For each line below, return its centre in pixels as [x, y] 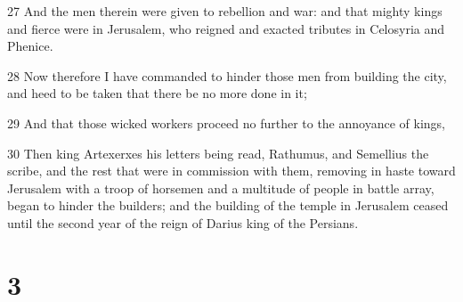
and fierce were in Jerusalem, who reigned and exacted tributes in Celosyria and [226, 28]
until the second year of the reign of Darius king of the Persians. [183, 222]
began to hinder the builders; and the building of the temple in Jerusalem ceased [228, 205]
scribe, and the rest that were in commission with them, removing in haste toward [231, 171]
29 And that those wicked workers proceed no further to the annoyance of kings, [226, 122]
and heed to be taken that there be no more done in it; [157, 93]
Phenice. [30, 46]
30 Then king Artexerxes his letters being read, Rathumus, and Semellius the [218, 153]
